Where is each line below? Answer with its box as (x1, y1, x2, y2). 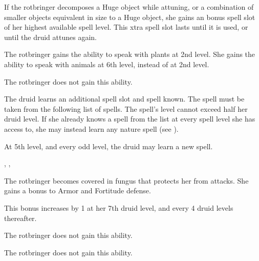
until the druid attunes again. (4, 31, 97, 42)
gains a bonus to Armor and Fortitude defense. (4, 185, 151, 196)
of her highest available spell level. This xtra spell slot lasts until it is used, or (4, 22, 248, 32)
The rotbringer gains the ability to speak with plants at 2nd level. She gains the (4, 49, 255, 59)
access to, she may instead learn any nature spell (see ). (4, 123, 179, 134)
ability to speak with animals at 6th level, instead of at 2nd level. (4, 58, 209, 69)
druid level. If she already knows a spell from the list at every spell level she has (4, 113, 255, 124)
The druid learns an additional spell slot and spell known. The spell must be (4, 93, 245, 104)
